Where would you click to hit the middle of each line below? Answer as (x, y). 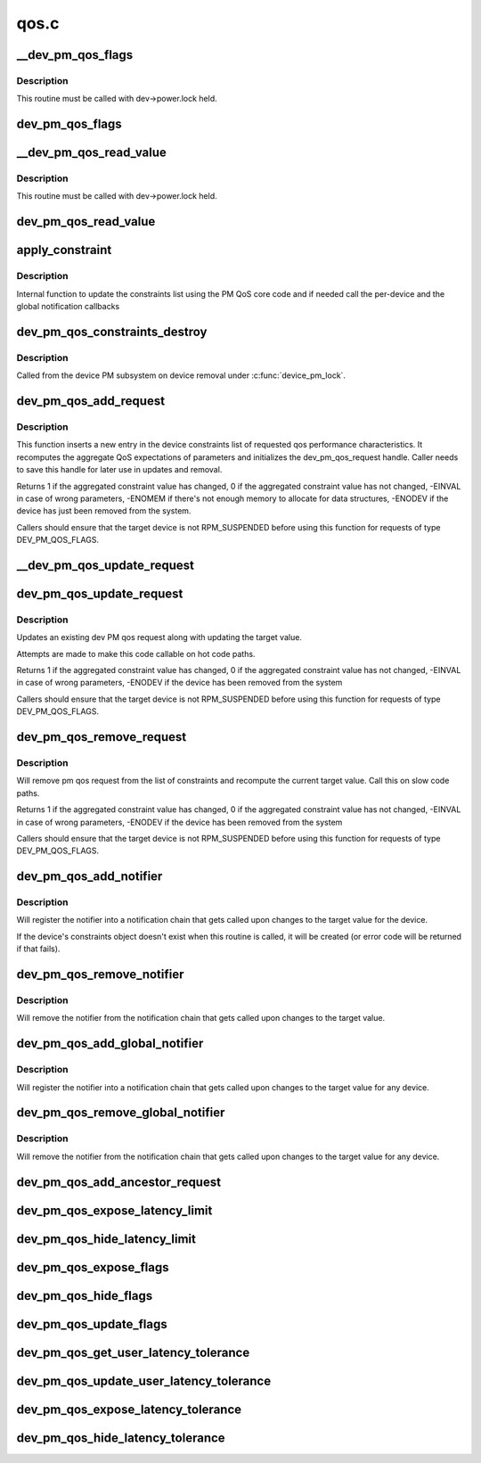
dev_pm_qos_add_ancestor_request (119, 1182)
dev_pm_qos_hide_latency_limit (106, 1239)
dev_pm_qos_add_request (90, 401)
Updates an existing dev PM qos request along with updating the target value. (159, 637)
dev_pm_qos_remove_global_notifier (121, 1113)
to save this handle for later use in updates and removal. (119, 470)
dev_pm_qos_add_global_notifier (110, 1044)
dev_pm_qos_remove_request (102, 737)
